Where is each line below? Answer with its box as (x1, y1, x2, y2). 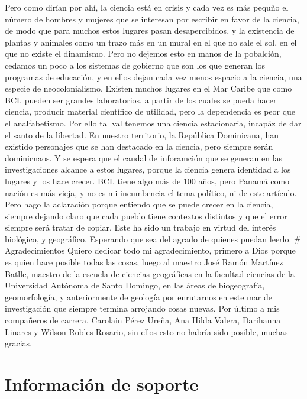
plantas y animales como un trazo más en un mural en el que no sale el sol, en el (5, 35, 297, 48)
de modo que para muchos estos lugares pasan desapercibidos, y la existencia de (5, 24, 295, 37)
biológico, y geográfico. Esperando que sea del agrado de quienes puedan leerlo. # (5, 232, 301, 245)
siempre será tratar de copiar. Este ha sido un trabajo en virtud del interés (5, 221, 276, 233)
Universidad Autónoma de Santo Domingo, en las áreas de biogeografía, (5, 279, 265, 291)
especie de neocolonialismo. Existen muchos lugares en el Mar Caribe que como (5, 82, 292, 95)
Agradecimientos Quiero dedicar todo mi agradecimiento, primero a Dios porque (5, 244, 296, 257)
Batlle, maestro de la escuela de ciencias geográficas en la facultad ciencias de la (5, 267, 295, 280)
